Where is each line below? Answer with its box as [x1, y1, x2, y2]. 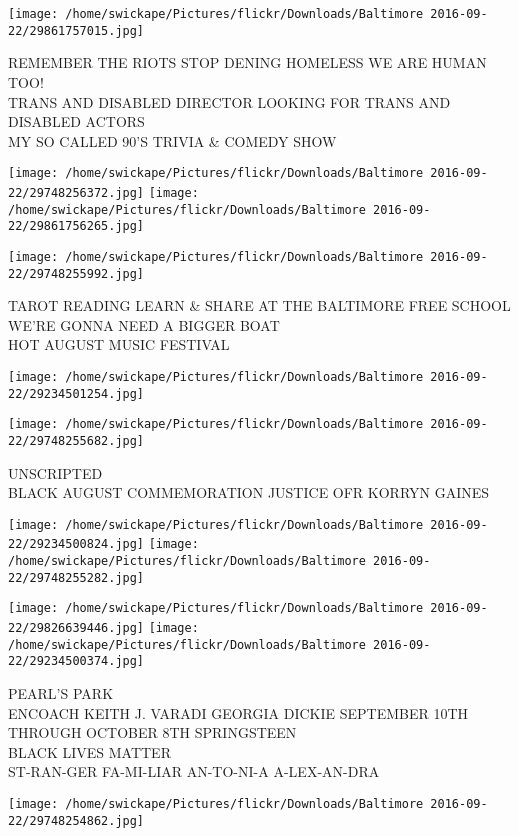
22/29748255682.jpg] [8, 433, 145, 448]
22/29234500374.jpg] [8, 654, 145, 669]
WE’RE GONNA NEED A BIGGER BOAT [8, 314, 280, 335]
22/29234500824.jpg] [8, 537, 145, 552]
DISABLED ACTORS [8, 111, 145, 132]
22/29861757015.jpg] [8, 23, 145, 38]
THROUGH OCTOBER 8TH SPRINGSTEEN [8, 722, 297, 743]
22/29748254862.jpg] [8, 813, 145, 828]
